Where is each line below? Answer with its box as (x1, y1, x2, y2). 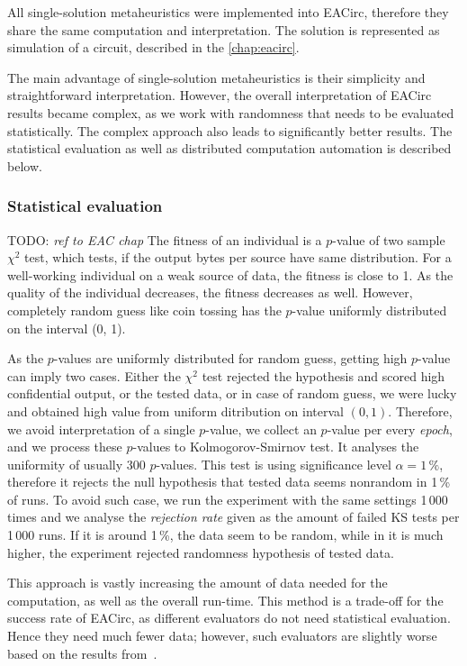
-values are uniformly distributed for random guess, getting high (53, 349, 408, 368)
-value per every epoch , (327, 419, 453, 438)
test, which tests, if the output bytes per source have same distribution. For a (24, 248, 452, 267)
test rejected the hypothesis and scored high (202, 366, 445, 385)
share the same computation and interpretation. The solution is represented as (7, 20, 440, 39)
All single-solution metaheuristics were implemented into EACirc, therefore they (7, 3, 449, 21)
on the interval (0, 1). (7, 318, 126, 337)
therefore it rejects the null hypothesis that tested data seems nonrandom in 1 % (7, 472, 451, 491)
